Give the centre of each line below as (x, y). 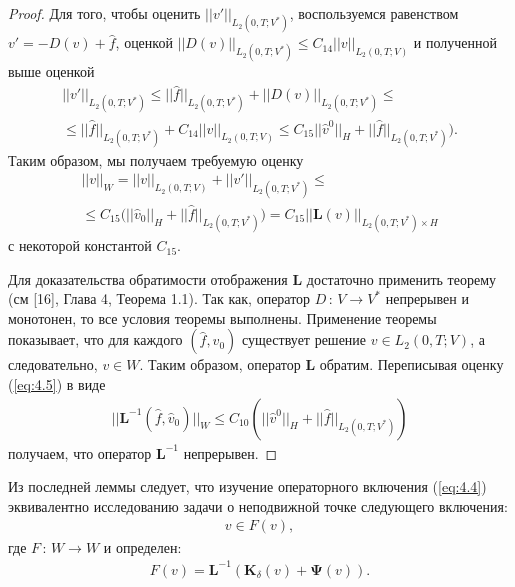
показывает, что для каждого (95, 339)
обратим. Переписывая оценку (411, 364)
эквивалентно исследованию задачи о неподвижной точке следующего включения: (258, 505)
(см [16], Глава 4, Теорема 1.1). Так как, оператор (159, 298)
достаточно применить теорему (401, 278)
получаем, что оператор (80, 452)
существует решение (304, 339)
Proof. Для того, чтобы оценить (104, 13)
